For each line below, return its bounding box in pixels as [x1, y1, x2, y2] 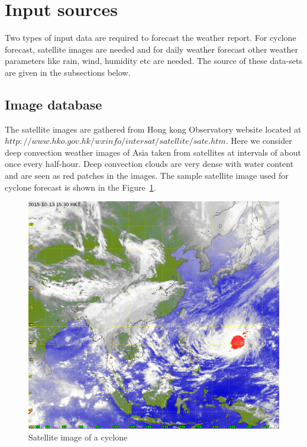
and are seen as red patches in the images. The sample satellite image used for [5, 169, 289, 182]
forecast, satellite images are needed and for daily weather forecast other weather [5, 43, 298, 55]
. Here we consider [225, 134, 292, 147]
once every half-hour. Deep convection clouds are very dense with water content [5, 157, 294, 170]
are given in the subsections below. [5, 66, 131, 78]
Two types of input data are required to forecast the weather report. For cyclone [5, 31, 296, 44]
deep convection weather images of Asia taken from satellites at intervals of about [5, 146, 301, 158]
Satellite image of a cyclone [28, 430, 128, 443]
